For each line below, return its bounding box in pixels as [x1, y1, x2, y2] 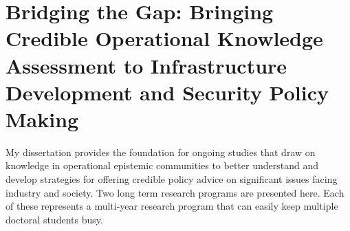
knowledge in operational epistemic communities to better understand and [6, 158, 318, 173]
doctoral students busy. [6, 212, 103, 226]
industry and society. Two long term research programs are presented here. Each [6, 185, 344, 199]
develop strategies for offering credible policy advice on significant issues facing [6, 172, 338, 186]
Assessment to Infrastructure [6, 51, 287, 79]
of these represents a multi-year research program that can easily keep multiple [6, 199, 338, 213]
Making [6, 104, 79, 133]
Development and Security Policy [6, 78, 329, 106]
